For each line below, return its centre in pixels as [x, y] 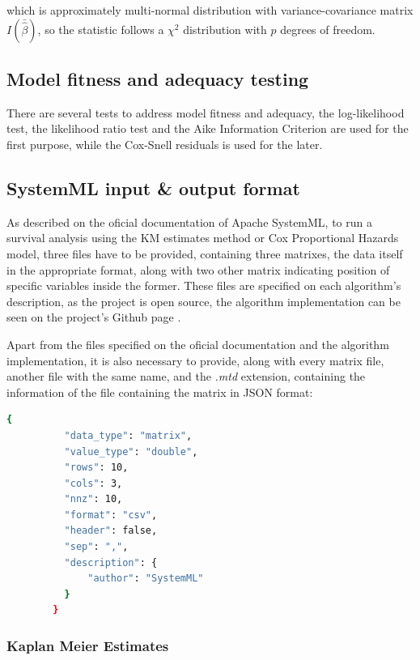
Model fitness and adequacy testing [158, 78]
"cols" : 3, [93, 483]
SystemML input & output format [153, 187]
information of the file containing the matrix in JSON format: [160, 392]
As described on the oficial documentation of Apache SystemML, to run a [190, 221]
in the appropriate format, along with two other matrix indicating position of [198, 269]
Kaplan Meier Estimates [88, 645]
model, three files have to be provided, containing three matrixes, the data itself [205, 253]
